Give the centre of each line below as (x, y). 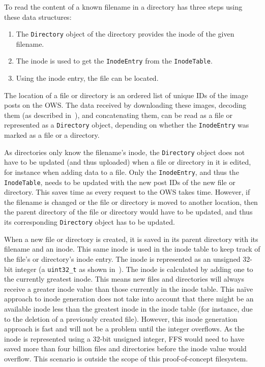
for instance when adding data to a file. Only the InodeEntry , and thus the (122, 172)
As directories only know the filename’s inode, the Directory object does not (125, 152)
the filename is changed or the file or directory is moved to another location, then (131, 202)
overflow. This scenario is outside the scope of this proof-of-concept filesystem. (126, 358)
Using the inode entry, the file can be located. (87, 78)
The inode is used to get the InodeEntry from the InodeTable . (114, 61)
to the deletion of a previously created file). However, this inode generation (121, 318)
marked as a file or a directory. (52, 135)
